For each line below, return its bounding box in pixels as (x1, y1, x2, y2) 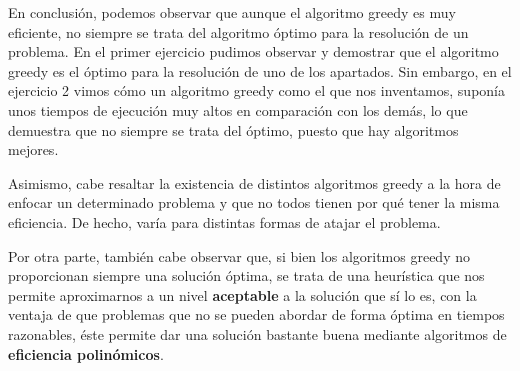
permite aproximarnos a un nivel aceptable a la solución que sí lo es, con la (8, 284, 477, 305)
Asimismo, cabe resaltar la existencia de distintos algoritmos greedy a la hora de (8, 172, 501, 193)
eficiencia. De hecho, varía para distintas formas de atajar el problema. (8, 211, 441, 232)
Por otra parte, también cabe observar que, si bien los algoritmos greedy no (8, 245, 470, 266)
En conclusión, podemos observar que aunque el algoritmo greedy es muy (8, 2, 456, 22)
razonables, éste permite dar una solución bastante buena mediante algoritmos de (8, 323, 507, 344)
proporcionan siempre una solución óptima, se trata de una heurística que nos (8, 265, 485, 286)
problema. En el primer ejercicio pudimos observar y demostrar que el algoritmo (8, 41, 499, 62)
